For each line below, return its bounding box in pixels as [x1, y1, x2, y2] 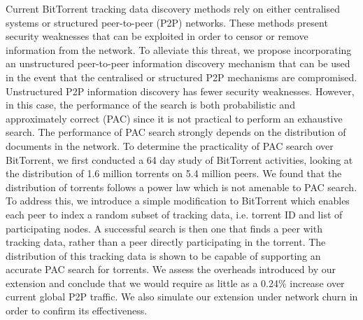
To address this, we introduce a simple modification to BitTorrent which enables [6, 193, 350, 208]
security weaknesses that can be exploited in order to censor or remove [6, 29, 308, 43]
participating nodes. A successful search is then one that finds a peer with [6, 221, 322, 235]
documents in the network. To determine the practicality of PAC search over [6, 138, 334, 153]
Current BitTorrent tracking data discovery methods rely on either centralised [6, 1, 340, 15]
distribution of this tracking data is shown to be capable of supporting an [6, 248, 321, 263]
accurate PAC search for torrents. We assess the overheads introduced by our [6, 262, 336, 277]
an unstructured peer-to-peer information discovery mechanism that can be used [6, 56, 350, 71]
